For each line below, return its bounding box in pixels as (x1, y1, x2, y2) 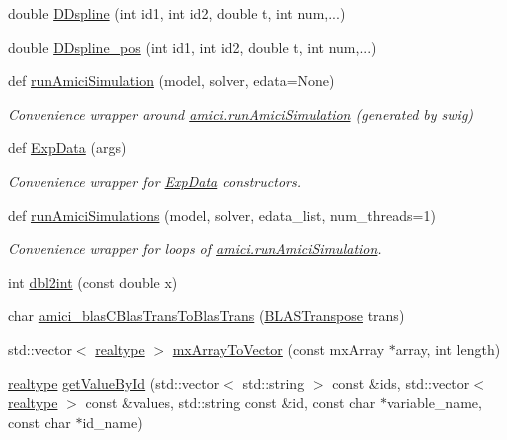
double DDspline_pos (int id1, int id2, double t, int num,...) (8, 36, 377, 57)
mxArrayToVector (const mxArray (172, 338, 385, 359)
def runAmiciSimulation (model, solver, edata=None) (8, 70, 335, 91)
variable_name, (386, 392, 482, 413)
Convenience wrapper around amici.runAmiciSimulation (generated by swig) (8, 103, 474, 124)
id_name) (82, 411, 143, 432)
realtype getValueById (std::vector (8, 372, 220, 393)
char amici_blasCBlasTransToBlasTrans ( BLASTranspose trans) (8, 305, 405, 326)
